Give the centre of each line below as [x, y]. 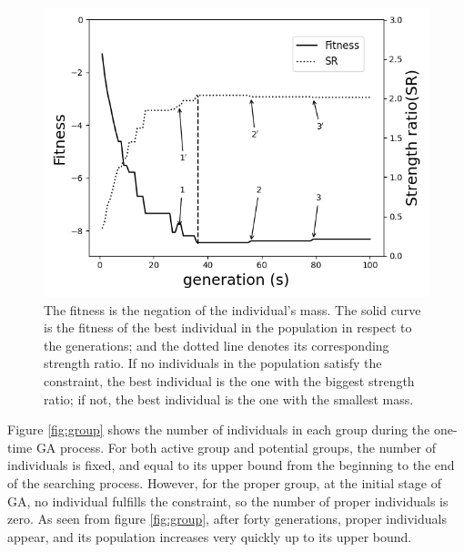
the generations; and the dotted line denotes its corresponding [217, 345]
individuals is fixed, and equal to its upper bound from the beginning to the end [231, 465]
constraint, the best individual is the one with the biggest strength [229, 380]
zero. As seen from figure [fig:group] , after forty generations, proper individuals [227, 519]
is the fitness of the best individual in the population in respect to [228, 327]
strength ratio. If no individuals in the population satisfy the [213, 363]
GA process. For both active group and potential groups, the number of [236, 447]
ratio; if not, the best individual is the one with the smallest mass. [229, 399]
